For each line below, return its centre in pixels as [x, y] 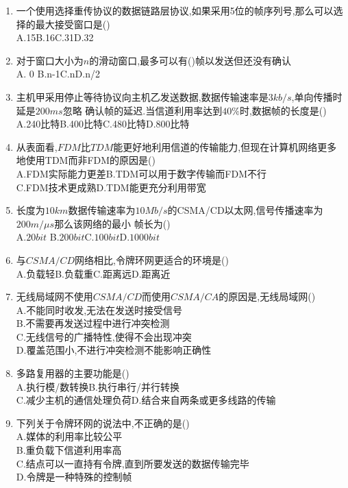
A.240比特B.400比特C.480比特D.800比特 [103, 124]
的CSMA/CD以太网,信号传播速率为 [245, 210]
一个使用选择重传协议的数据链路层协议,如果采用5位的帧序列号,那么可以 [175, 10]
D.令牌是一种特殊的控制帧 [74, 477]
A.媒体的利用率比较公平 [69, 436]
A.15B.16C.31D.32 [55, 37]
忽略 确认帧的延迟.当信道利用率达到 [142, 110]
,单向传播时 [317, 96]
